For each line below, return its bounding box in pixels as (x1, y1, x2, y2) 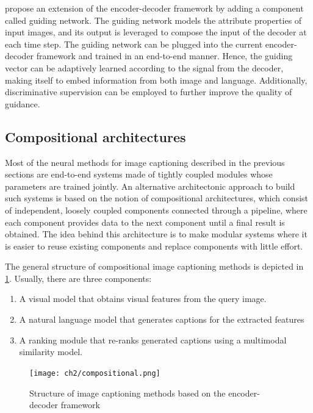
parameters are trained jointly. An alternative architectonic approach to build (5, 179, 295, 192)
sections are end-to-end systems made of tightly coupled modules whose (5, 168, 273, 181)
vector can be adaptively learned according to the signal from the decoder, (5, 61, 284, 74)
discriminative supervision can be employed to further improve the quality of (5, 85, 292, 98)
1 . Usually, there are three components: (5, 271, 152, 284)
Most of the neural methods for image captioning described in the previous (5, 156, 285, 168)
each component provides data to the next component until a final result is (5, 215, 285, 228)
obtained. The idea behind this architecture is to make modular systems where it (5, 228, 308, 240)
